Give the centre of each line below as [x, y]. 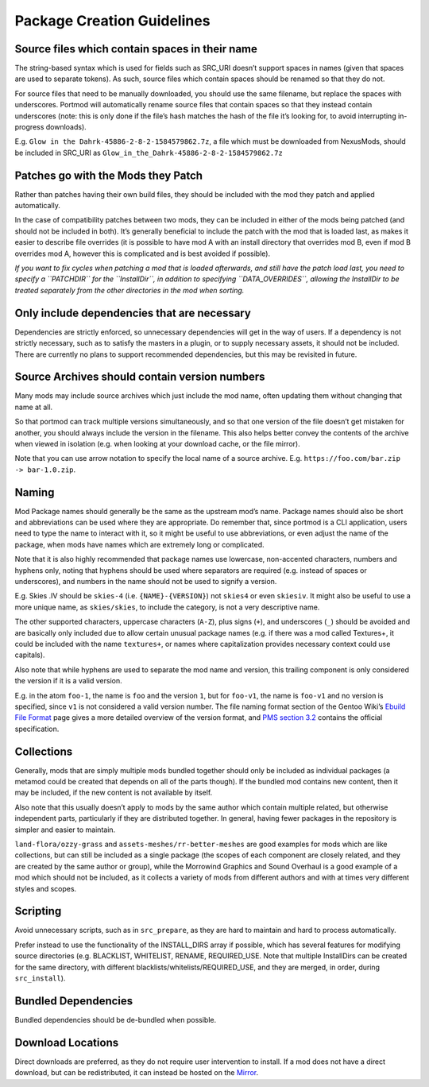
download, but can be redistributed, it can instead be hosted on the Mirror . [137, 1073]
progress [29, 127]
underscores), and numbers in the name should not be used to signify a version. [146, 582]
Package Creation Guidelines [112, 21]
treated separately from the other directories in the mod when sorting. [129, 290]
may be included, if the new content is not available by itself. [114, 793]
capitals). [30, 655]
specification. [37, 729]
